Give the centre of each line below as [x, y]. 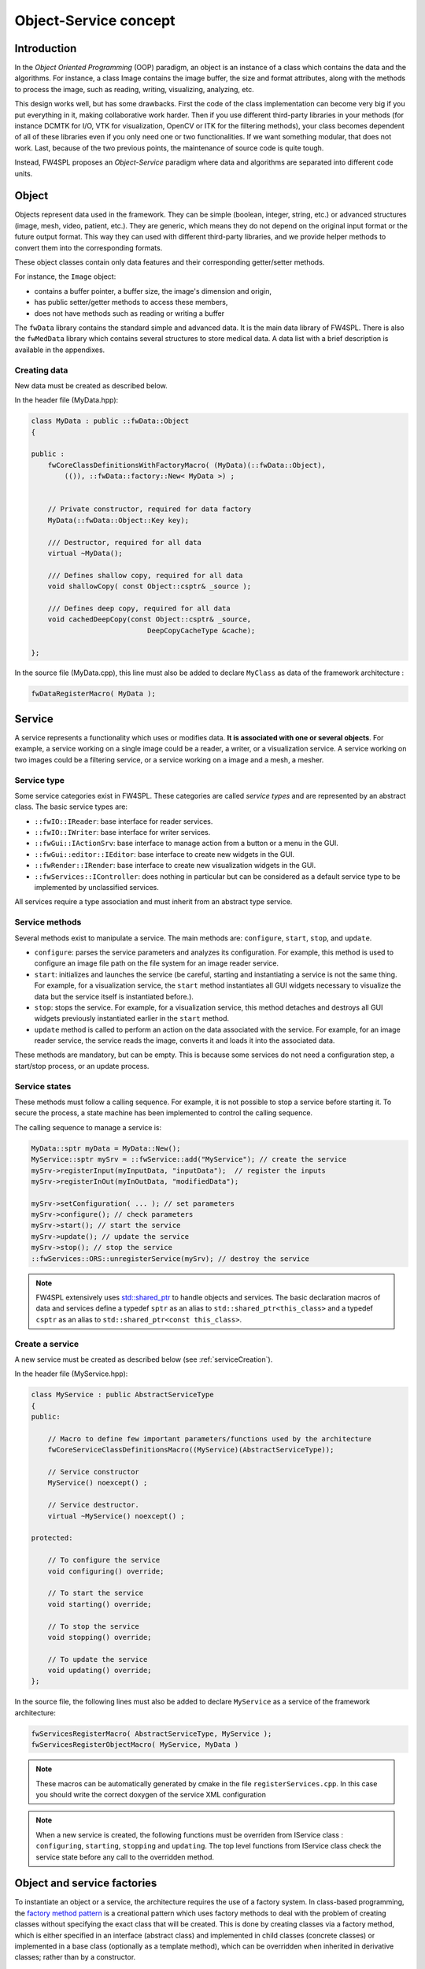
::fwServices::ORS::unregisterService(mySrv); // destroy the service [170, 1259]
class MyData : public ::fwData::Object [110, 421]
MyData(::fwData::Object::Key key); [118, 520]
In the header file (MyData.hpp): [67, 400]
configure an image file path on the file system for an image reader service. [157, 963]
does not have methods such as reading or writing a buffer [129, 313]
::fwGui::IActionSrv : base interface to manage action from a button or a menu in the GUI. [186, 844]
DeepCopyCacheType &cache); [201, 630]
